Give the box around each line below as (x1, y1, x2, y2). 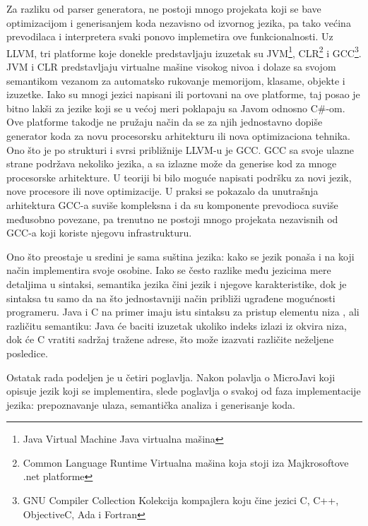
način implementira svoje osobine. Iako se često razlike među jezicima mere (6, 263, 331, 277)
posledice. (6, 345, 48, 360)
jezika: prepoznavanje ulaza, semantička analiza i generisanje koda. (6, 397, 295, 412)
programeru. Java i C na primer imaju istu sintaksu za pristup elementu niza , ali (6, 304, 360, 319)
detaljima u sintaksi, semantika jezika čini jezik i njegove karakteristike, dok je (6, 276, 347, 291)
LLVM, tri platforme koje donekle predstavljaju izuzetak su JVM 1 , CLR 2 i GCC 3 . (6, 43, 362, 60)
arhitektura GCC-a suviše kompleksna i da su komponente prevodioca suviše (6, 197, 338, 212)
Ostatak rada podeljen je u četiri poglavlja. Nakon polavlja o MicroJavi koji (6, 369, 336, 384)
